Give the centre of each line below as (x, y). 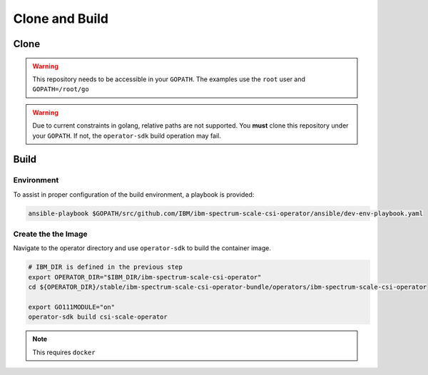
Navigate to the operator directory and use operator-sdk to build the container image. (142, 248)
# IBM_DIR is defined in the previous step (106, 267)
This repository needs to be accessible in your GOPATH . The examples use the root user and (169, 79)
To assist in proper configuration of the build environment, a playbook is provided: (134, 194)
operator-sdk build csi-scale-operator (98, 317)
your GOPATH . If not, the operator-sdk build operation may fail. (127, 135)
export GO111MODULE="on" (72, 307)
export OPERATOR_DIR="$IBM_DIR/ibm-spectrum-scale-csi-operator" (145, 277)
